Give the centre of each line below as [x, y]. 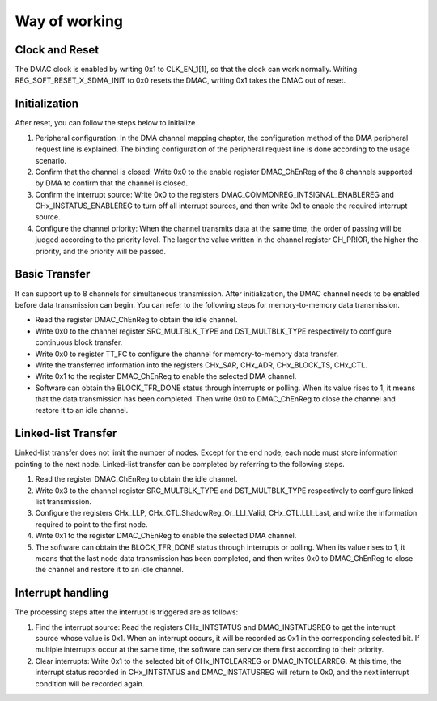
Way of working [69, 21]
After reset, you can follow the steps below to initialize [105, 123]
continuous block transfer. [79, 342]
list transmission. [64, 501]
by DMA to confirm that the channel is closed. [112, 183]
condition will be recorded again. [90, 683]
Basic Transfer [53, 274]
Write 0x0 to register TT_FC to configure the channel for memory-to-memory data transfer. [187, 354]
